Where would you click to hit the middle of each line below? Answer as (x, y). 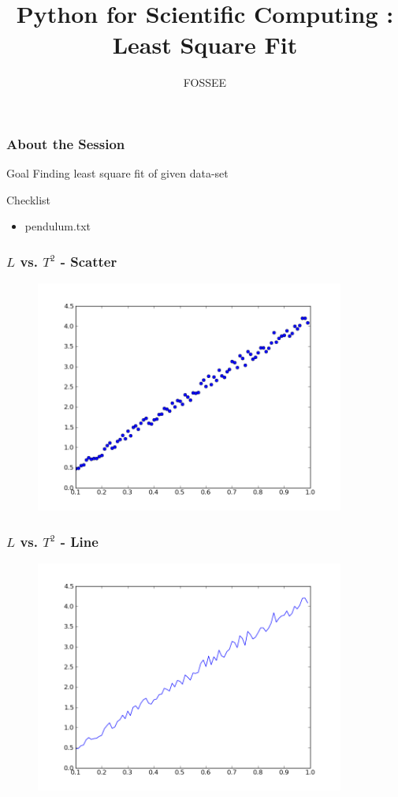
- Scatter (89, 261)
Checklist (29, 199)
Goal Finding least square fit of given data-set (117, 173)
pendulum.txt (58, 226)
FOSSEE (205, 82)
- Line (79, 541)
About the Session (66, 143)
